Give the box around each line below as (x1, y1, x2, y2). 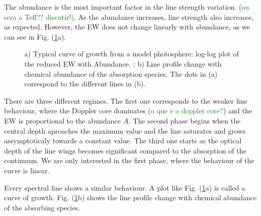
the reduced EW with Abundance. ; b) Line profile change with (24, 58, 222, 69)
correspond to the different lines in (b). (24, 78, 146, 89)
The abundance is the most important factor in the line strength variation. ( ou (4, 2, 249, 12)
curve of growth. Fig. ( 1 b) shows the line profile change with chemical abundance (4, 192, 257, 203)
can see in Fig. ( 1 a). (4, 31, 66, 42)
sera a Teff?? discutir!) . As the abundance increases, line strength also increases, (4, 11, 253, 22)
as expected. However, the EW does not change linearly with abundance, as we (4, 21, 250, 32)
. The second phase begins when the (128, 115, 241, 126)
